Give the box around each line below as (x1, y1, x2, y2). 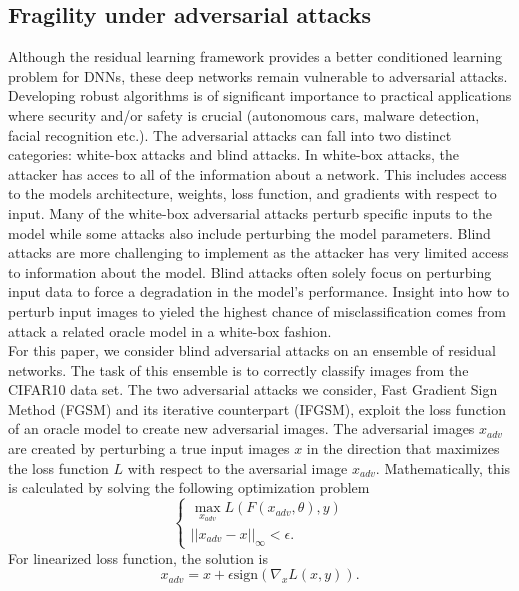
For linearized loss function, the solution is (8, 547, 268, 568)
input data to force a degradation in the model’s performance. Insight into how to (8, 281, 510, 302)
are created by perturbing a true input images (8, 438, 290, 459)
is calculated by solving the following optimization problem (8, 477, 370, 498)
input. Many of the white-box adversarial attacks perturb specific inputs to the (8, 202, 492, 223)
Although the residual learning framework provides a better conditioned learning (8, 46, 502, 67)
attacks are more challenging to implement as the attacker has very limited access (8, 242, 509, 263)
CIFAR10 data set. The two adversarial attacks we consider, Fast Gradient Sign (8, 379, 498, 400)
